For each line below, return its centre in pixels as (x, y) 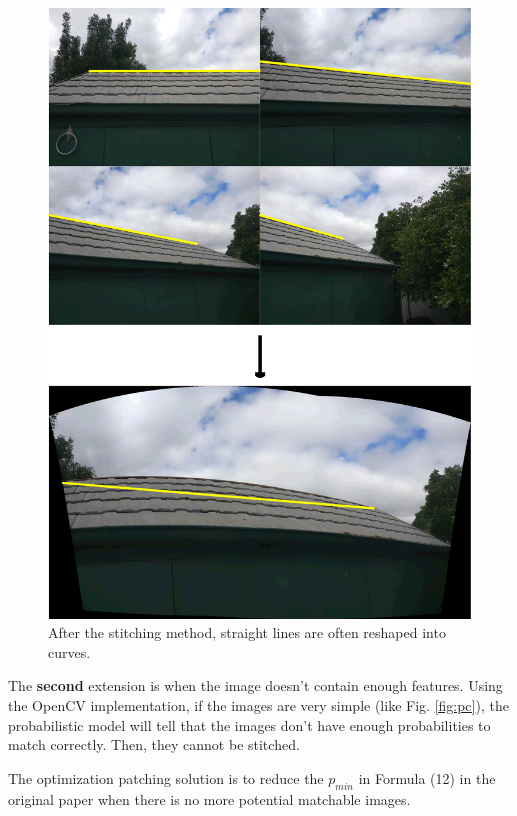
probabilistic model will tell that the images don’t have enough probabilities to (249, 724)
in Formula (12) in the (427, 777)
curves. (69, 651)
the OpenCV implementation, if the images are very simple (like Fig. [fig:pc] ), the (258, 705)
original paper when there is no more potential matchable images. (209, 798)
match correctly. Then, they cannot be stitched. (154, 744)
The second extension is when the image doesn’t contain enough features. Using (255, 685)
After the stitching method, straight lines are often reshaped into (247, 632)
